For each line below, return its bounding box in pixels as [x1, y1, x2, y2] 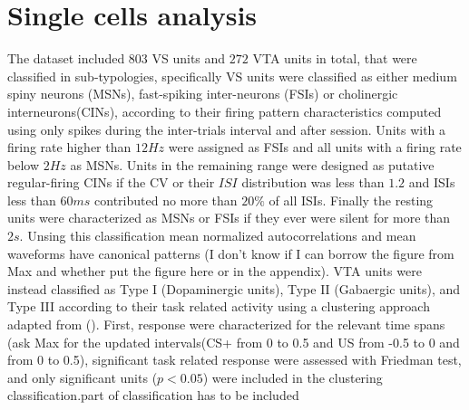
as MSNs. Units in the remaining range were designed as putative [70, 155, 435, 174]
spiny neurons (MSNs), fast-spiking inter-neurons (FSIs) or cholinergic [7, 84, 398, 103]
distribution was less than [241, 173, 385, 192]
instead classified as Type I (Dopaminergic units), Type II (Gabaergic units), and [7, 279, 460, 298]
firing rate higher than [7, 138, 132, 157]
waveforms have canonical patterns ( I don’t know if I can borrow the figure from [7, 243, 454, 262]
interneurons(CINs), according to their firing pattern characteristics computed [7, 101, 442, 120]
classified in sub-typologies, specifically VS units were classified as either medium [7, 66, 457, 85]
